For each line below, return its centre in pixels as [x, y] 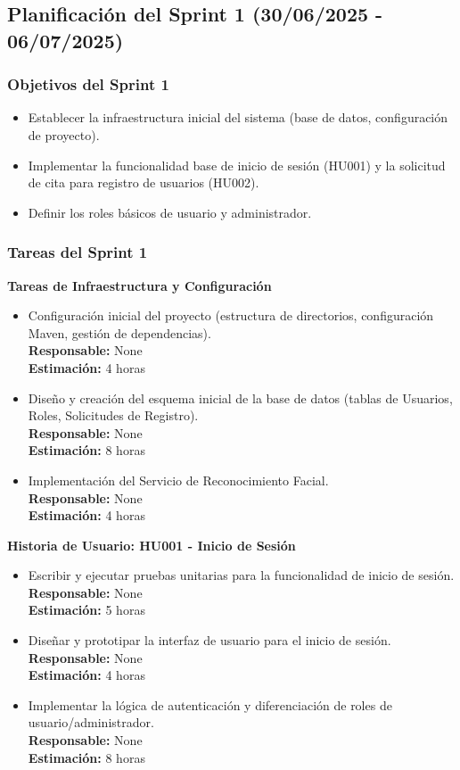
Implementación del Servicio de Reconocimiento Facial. [178, 480]
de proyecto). [64, 134]
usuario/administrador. [91, 722]
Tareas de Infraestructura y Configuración [140, 285]
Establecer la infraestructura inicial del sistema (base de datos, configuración [238, 117]
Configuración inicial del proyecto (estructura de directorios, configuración [231, 315]
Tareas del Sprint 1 [78, 252]
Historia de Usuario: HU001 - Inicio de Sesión [152, 545]
